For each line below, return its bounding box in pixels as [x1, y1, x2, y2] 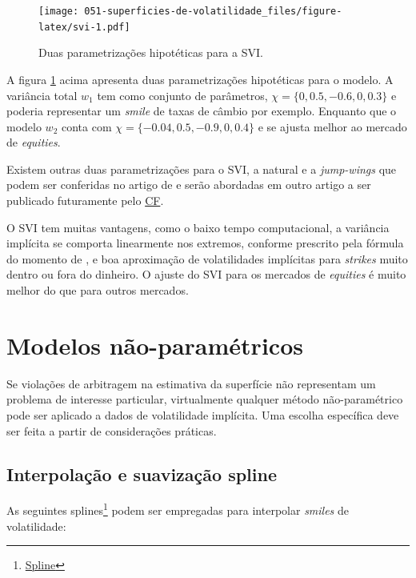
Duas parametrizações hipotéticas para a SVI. [38, 44, 263, 61]
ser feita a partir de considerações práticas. [6, 422, 217, 439]
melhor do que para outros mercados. [6, 282, 189, 299]
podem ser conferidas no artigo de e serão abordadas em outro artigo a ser [6, 176, 371, 193]
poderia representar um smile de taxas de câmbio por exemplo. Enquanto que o [6, 102, 397, 119]
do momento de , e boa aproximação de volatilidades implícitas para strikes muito [6, 250, 408, 267]
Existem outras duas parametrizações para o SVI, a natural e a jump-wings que [6, 160, 397, 177]
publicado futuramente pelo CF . [6, 192, 164, 209]
